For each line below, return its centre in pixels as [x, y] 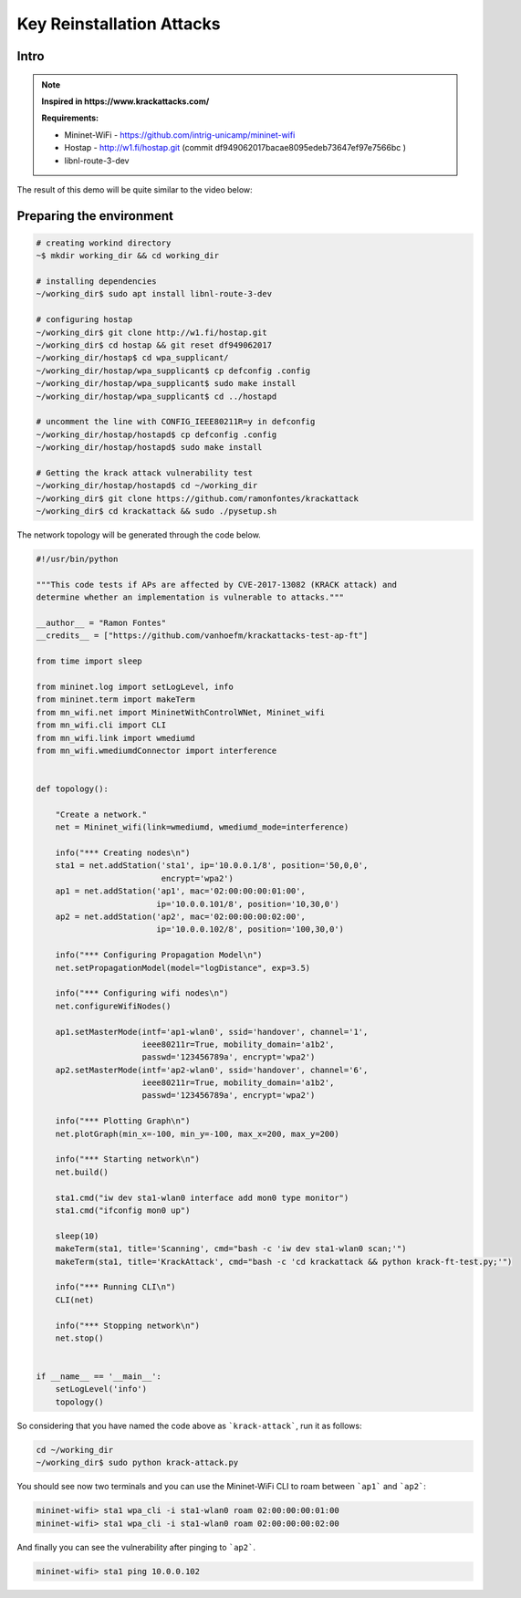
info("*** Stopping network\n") [128, 1325]
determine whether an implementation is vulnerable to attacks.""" [190, 597]
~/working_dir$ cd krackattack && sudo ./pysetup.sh [156, 512]
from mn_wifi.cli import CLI [101, 725]
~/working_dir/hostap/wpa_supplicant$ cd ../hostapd [156, 396]
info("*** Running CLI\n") [116, 1287]
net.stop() [79, 1338]
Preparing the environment [95, 216]
